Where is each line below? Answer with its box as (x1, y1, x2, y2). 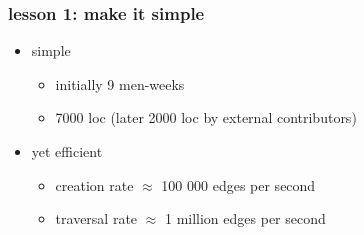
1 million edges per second (164, 208, 326, 229)
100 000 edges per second (161, 174, 316, 195)
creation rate (55, 174, 134, 195)
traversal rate (55, 208, 138, 229)
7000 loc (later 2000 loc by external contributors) (55, 107, 357, 128)
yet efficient (31, 141, 103, 161)
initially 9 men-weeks (55, 73, 185, 94)
